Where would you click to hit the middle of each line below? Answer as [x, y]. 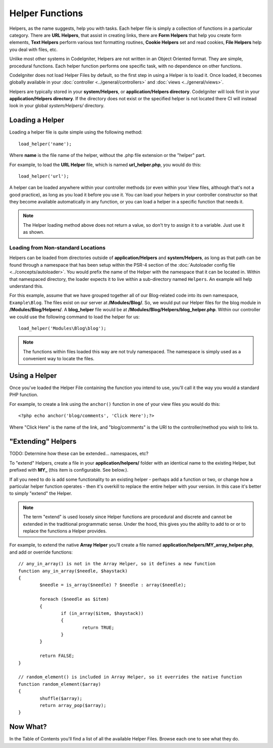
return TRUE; [98, 627]
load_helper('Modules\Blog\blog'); [62, 328]
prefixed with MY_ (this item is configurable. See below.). [69, 470]
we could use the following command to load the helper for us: [75, 317]
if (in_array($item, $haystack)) [102, 613]
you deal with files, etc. [34, 49]
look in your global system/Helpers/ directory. [57, 106]
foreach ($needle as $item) [74, 599]
